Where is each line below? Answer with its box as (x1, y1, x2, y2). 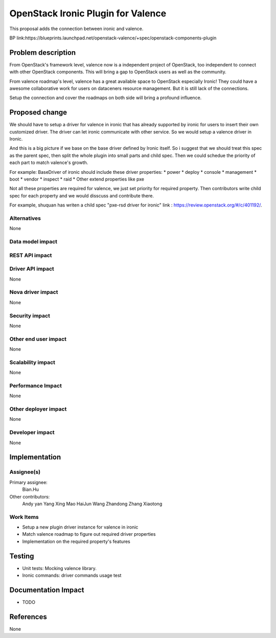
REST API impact (9, 252, 52, 259)
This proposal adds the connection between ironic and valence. (9, 26, 144, 32)
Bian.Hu (22, 486, 39, 493)
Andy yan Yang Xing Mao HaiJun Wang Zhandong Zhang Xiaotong (22, 500, 163, 507)
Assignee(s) (9, 468, 41, 475)
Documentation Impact (9, 585, 84, 594)
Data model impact (9, 238, 58, 245)
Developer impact (9, 429, 55, 436)
